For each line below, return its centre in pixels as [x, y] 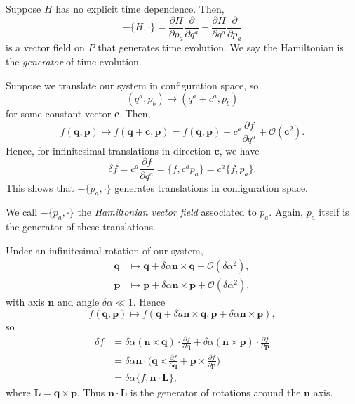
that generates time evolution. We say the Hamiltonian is [221, 47]
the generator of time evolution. [74, 61]
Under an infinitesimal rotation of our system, [105, 250]
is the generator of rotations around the [215, 392]
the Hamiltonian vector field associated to [167, 212]
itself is [334, 212]
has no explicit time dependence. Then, [140, 8]
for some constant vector [59, 113]
